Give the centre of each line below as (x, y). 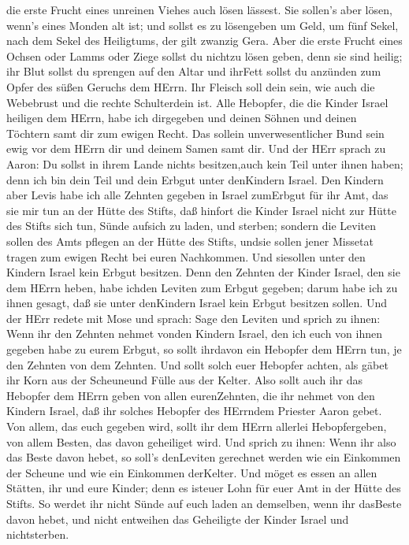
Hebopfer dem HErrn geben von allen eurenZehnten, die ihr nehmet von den (191, 395)
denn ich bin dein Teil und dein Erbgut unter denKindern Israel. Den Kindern (195, 179)
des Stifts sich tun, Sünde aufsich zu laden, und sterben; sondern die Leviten (191, 226)
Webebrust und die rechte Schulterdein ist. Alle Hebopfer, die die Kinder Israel (197, 102)
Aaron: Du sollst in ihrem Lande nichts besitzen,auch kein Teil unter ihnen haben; (205, 163)
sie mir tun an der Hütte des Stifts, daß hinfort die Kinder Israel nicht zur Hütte (201, 210)
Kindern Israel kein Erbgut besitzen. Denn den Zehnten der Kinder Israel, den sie (203, 272)
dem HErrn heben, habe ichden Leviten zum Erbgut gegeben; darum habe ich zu (202, 287)
